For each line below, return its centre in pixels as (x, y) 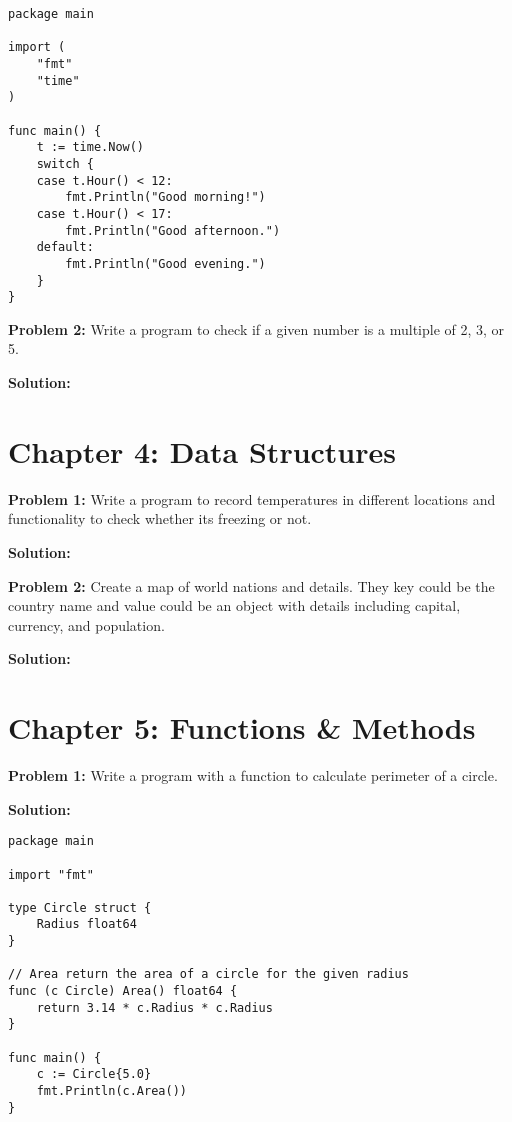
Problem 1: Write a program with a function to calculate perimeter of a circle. (253, 775)
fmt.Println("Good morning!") (165, 197)
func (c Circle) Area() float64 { (123, 991)
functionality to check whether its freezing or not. (160, 518)
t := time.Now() (90, 147)
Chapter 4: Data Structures (202, 450)
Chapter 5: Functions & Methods (242, 727)
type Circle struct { (80, 907)
